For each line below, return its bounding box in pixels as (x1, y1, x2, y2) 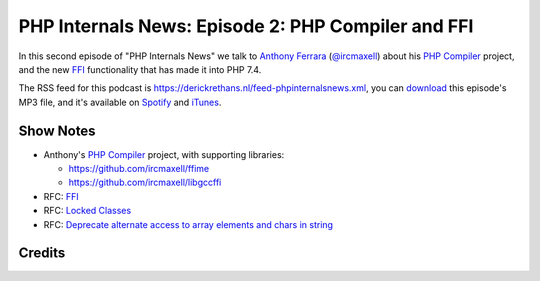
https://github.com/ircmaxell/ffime (68, 163, 210, 175)
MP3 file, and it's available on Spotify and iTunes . (18, 96, 222, 108)
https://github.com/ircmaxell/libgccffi (68, 176, 222, 189)
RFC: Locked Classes (43, 205, 132, 217)
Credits (18, 245, 66, 262)
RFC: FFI (43, 190, 79, 202)
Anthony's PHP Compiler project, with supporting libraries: (43, 148, 285, 160)
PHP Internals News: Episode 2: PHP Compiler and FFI (18, 15, 474, 37)
